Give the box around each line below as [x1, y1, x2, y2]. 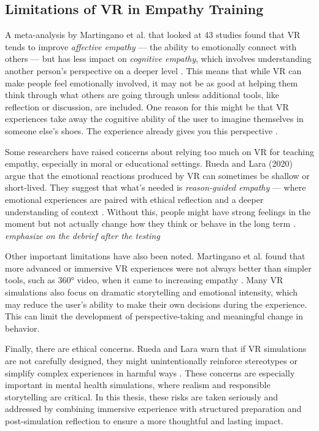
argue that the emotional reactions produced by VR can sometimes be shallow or [5, 169, 310, 181]
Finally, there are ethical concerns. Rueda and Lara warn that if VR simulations [5, 342, 307, 355]
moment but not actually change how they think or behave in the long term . [5, 217, 296, 230]
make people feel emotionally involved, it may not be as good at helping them [5, 76, 298, 89]
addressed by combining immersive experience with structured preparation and [5, 402, 302, 415]
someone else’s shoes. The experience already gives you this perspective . [5, 124, 278, 137]
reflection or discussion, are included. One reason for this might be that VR [5, 100, 289, 113]
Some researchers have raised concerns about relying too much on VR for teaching [5, 145, 314, 158]
